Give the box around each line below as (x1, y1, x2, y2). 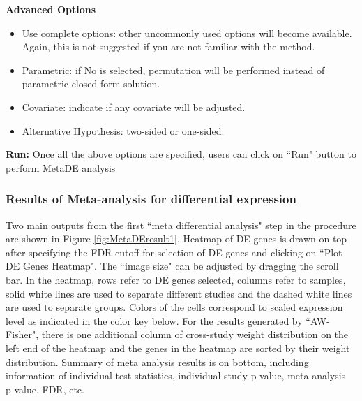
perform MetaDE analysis (6, 160, 116, 175)
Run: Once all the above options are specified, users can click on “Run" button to (6, 147, 356, 161)
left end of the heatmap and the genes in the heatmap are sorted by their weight (6, 340, 350, 355)
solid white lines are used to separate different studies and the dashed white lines (6, 286, 352, 300)
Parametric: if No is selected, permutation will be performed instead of (22, 62, 325, 77)
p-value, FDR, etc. (6, 381, 84, 396)
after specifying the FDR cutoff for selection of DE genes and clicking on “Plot (6, 245, 342, 259)
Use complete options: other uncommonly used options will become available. (22, 25, 352, 40)
